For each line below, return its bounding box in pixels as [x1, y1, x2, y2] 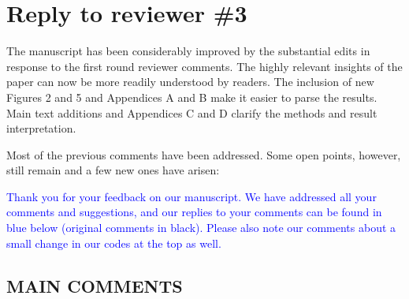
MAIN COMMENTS [6, 273, 183, 297]
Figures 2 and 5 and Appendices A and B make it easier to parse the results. [6, 88, 377, 105]
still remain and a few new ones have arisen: [6, 162, 220, 178]
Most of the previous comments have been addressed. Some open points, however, [6, 146, 401, 163]
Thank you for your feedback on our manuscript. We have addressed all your [6, 188, 377, 204]
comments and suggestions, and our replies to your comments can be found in [6, 204, 382, 220]
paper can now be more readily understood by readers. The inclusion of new [6, 73, 374, 90]
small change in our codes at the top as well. [6, 234, 221, 251]
